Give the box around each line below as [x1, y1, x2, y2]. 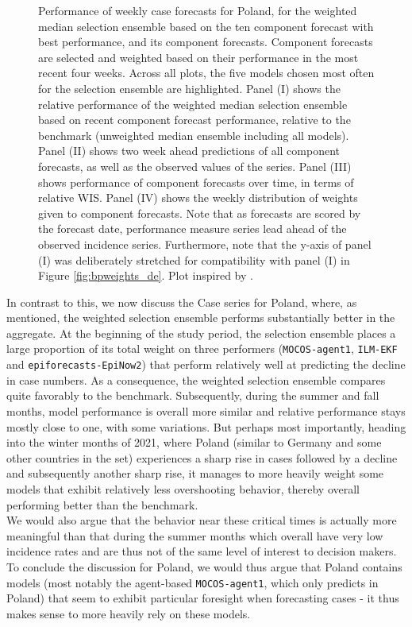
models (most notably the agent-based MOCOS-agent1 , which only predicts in [6, 574, 379, 590]
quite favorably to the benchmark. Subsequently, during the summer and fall [6, 387, 379, 404]
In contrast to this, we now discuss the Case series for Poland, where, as [6, 293, 357, 310]
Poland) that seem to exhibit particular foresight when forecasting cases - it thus [6, 590, 399, 606]
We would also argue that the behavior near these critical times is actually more [6, 512, 397, 528]
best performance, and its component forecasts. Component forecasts [38, 33, 373, 50]
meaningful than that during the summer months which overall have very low [6, 527, 383, 544]
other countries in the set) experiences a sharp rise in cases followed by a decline [6, 449, 398, 466]
